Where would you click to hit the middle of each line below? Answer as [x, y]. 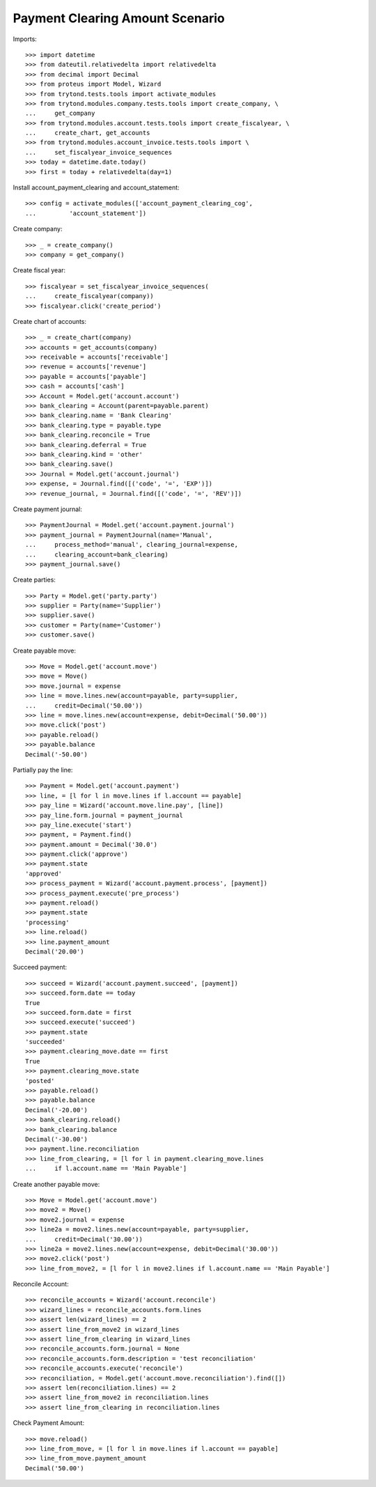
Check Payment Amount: [49, 1423]
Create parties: [34, 580]
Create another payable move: [56, 1184]
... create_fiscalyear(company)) [90, 296]
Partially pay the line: [43, 770]
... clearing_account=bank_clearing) [97, 554]
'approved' [44, 873]
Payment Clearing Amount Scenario [119, 18]
